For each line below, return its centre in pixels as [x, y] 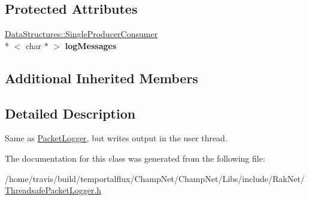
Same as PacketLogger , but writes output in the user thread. [116, 138]
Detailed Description [70, 113]
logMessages [91, 45]
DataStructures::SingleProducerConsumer [81, 34]
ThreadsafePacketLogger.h [53, 190]
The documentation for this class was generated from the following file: [135, 158]
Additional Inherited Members [102, 78]
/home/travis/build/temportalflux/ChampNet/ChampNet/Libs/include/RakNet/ [155, 178]
